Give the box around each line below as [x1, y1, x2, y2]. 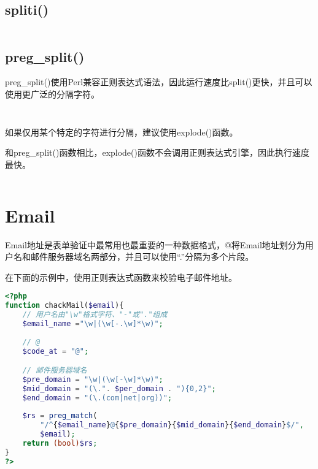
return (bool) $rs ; [22, 439, 98, 448]
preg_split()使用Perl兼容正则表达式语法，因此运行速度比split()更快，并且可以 [5, 75, 312, 88]
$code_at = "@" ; [22, 346, 89, 356]
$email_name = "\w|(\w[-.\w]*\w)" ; [22, 319, 163, 328]
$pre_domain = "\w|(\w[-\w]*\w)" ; [22, 375, 163, 384]
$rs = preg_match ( [22, 411, 98, 421]
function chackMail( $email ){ [5, 301, 124, 310]
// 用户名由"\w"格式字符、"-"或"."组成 [22, 310, 168, 319]
